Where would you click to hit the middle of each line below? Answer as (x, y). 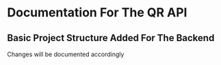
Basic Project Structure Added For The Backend (111, 38)
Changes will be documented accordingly (66, 54)
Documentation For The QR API (97, 13)
